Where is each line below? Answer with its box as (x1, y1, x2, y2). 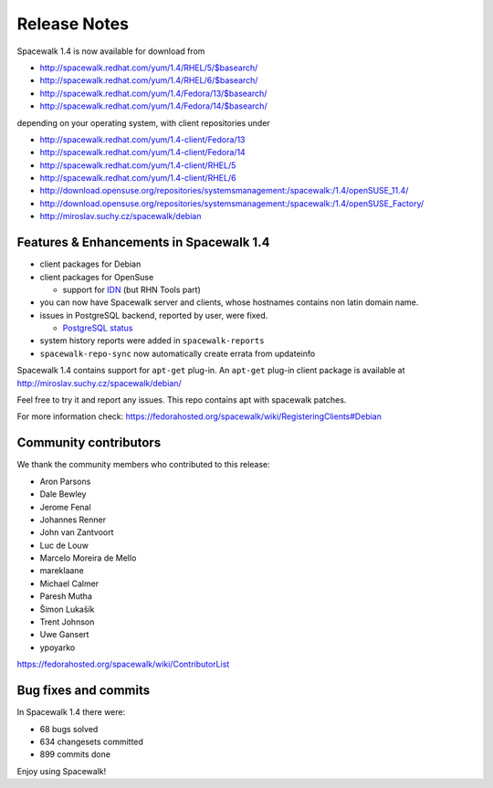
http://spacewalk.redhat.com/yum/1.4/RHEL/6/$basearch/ (39, 75, 258, 86)
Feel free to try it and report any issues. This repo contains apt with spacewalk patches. (16, 394, 347, 405)
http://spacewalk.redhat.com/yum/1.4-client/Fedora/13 (39, 133, 246, 145)
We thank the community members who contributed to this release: (16, 459, 271, 470)
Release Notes (16, 14, 130, 34)
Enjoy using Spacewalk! (16, 765, 107, 776)
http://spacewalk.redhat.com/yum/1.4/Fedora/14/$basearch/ (39, 100, 268, 111)
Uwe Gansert (39, 629, 89, 640)
